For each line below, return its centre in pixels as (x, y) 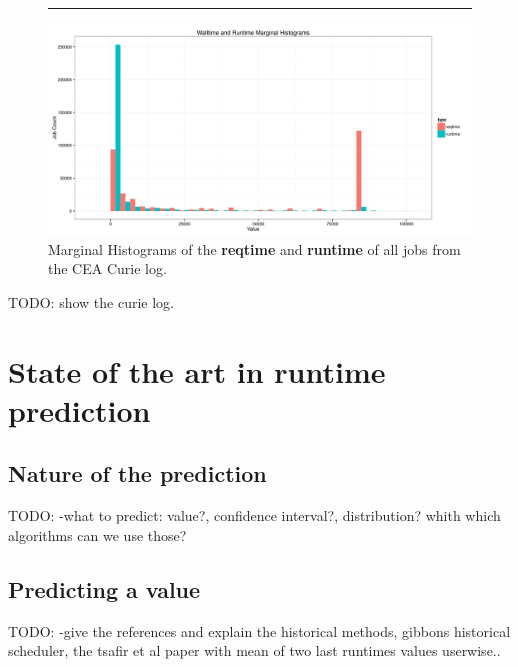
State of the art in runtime (197, 370)
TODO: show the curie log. (91, 301)
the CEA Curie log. (107, 268)
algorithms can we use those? (97, 534)
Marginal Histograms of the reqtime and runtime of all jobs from (254, 248)
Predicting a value (104, 588)
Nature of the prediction (137, 473)
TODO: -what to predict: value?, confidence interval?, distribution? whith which (254, 515)
